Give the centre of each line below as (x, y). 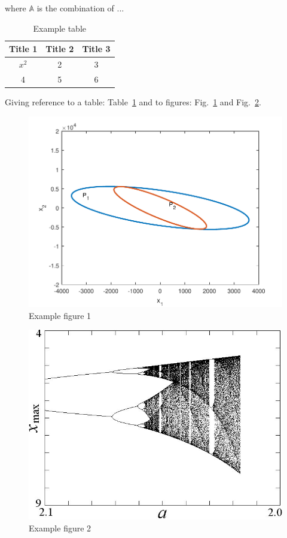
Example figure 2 (60, 528)
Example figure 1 (60, 315)
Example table (60, 28)
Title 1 (23, 49)
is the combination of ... (80, 8)
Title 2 (60, 49)
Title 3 (96, 49)
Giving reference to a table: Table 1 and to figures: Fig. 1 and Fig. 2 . (133, 101)
